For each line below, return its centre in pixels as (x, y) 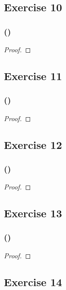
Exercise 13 (33, 213)
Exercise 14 (33, 281)
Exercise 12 (33, 144)
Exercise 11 (33, 75)
